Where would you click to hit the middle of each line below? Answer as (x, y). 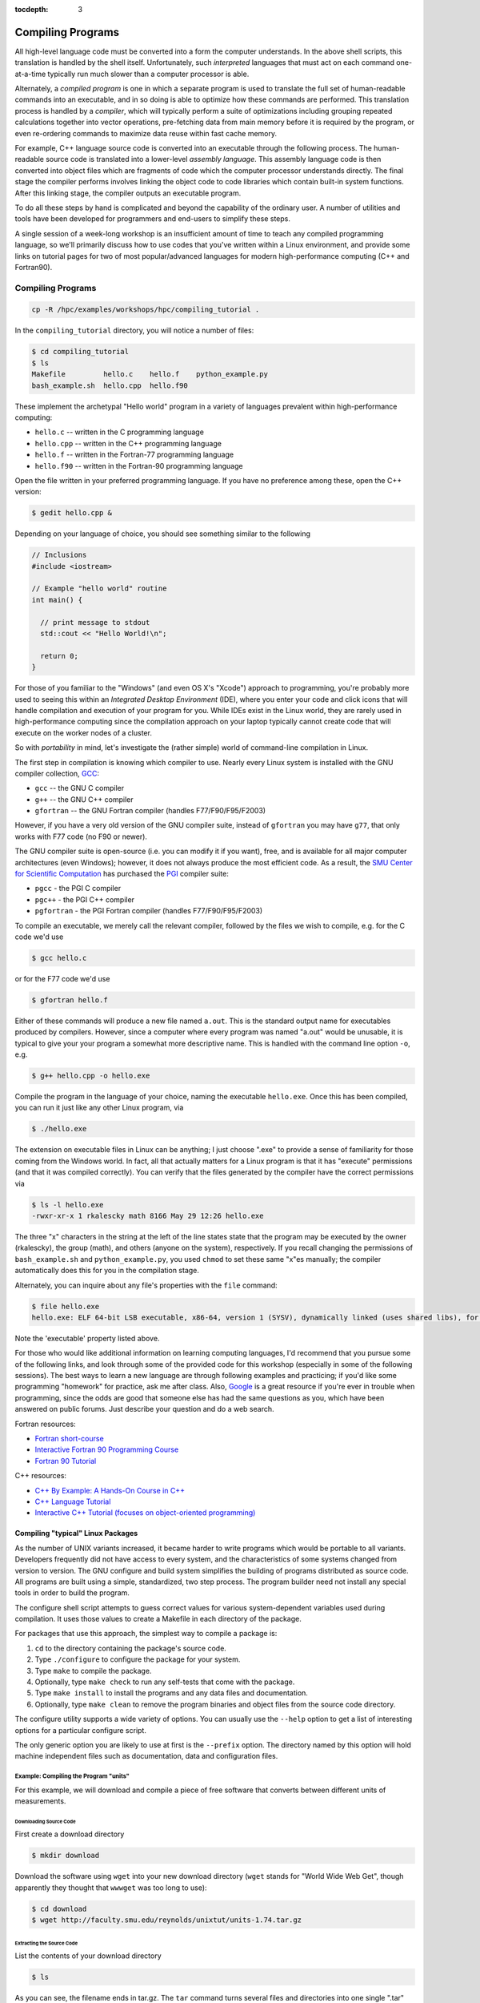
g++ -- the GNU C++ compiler (84, 799)
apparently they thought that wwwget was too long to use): (111, 1888)
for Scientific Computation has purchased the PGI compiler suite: (122, 874)
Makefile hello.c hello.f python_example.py (150, 374)
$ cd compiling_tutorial (80, 352)
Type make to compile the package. (93, 1671)
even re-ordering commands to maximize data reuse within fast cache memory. (146, 133)
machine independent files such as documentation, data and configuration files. (146, 1756)
